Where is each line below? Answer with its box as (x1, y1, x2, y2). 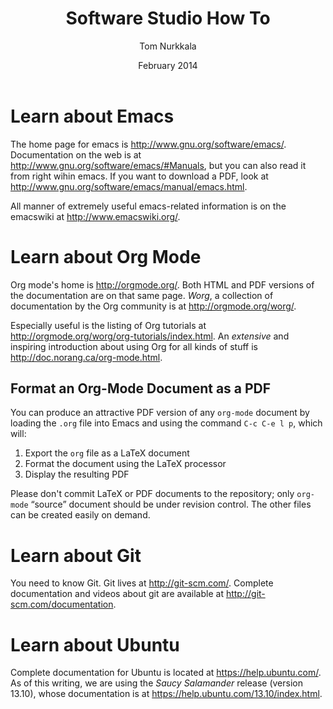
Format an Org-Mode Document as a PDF (10, 380, 272, 397)
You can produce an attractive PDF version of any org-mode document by (10, 407, 310, 419)
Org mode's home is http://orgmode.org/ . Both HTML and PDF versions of (10, 278, 315, 291)
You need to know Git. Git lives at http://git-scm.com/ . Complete (10, 577, 274, 589)
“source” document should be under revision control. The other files (30, 498, 312, 511)
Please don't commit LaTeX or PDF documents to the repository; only (10, 488, 295, 500)
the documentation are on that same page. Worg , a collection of (10, 289, 274, 301)
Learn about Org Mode (10, 245, 202, 268)
